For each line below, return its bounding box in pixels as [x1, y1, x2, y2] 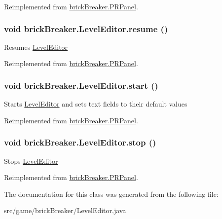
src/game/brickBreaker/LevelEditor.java [4, 205, 126, 216]
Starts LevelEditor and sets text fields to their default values [4, 99, 187, 109]
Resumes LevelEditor [4, 41, 68, 52]
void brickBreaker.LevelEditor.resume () [4, 22, 168, 35]
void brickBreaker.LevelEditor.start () [4, 79, 158, 91]
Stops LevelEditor [4, 155, 58, 166]
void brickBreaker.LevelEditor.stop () [4, 136, 156, 148]
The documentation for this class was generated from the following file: [4, 188, 219, 199]
